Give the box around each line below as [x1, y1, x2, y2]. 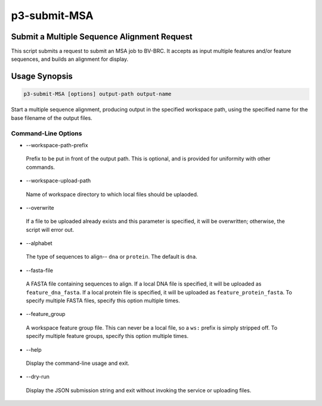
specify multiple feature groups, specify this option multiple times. [26, 333, 189, 340]
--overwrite [26, 204, 55, 211]
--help [26, 346, 42, 353]
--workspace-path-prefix [26, 141, 89, 148]
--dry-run [26, 373, 50, 380]
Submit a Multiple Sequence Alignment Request [11, 32, 193, 42]
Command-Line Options [11, 129, 82, 137]
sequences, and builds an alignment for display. [11, 55, 128, 63]
